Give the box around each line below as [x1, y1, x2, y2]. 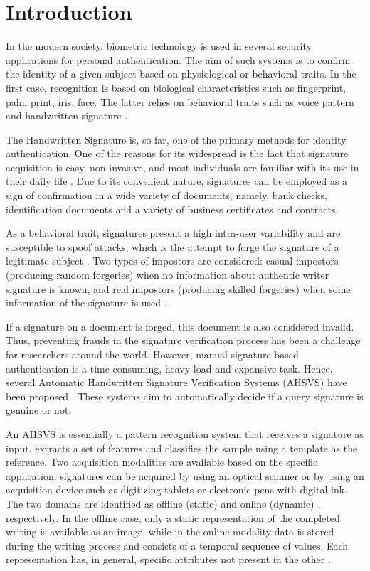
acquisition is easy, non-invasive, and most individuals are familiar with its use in [6, 159, 359, 174]
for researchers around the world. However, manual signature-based [6, 347, 299, 361]
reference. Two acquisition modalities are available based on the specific [6, 454, 318, 469]
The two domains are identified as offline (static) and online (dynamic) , [6, 496, 321, 511]
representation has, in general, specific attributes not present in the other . [6, 552, 331, 567]
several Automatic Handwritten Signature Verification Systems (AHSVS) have [6, 375, 347, 390]
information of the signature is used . [6, 295, 167, 310]
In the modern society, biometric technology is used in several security [6, 38, 312, 53]
